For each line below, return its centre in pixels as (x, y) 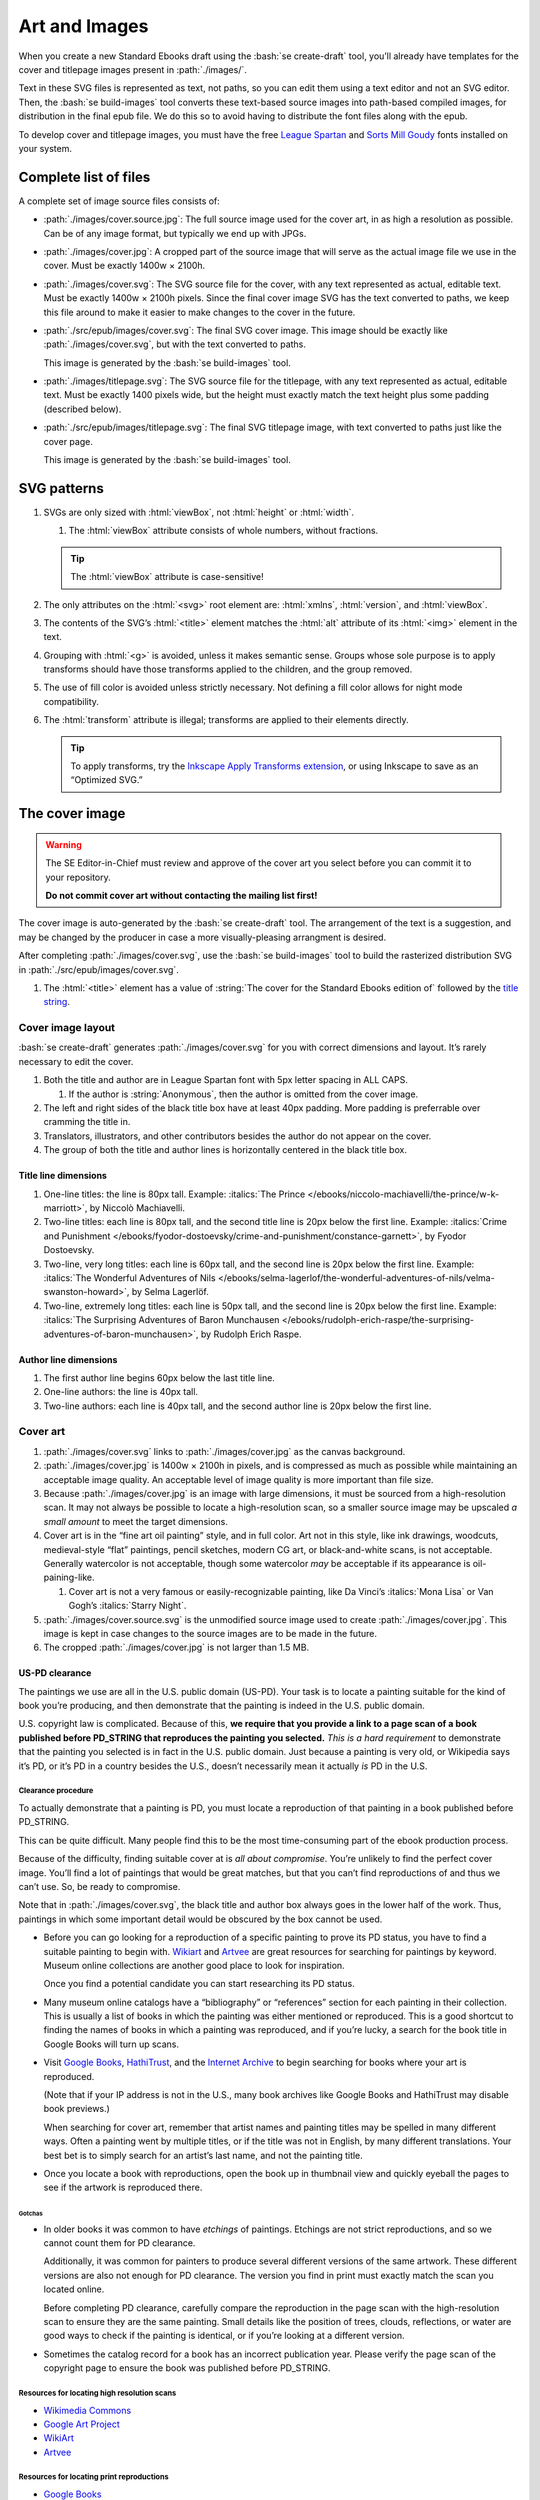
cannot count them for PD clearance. (119, 2243)
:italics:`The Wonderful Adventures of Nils (129, 1277)
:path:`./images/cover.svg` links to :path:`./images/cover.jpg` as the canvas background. (224, 1451)
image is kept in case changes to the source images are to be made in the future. (210, 1633)
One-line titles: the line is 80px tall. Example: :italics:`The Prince (174, 1194)
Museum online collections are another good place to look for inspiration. (194, 1965)
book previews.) (76, 2109)
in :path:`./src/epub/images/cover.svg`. (98, 969)
